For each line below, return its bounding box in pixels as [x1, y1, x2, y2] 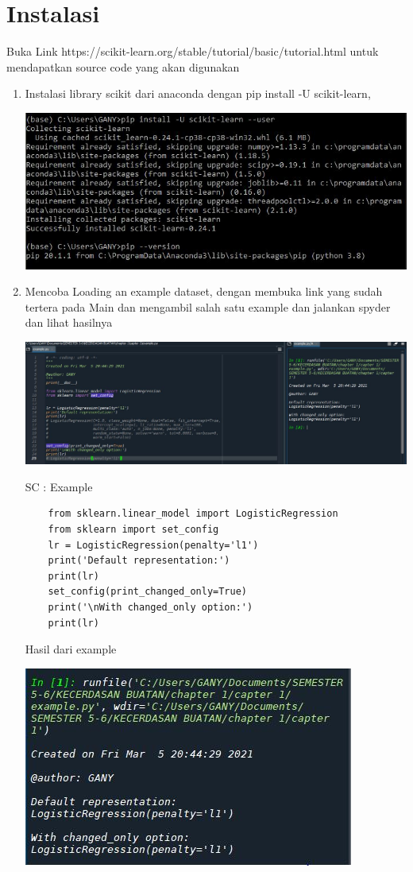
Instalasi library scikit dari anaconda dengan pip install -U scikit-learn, [25, 85, 371, 102]
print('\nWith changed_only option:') [48, 601, 253, 613]
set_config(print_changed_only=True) [48, 586, 247, 598]
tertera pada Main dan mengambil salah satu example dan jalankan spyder [25, 298, 391, 315]
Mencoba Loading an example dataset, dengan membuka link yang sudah [25, 283, 383, 300]
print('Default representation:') [48, 555, 230, 567]
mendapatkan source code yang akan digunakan [6, 58, 240, 75]
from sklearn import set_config [48, 523, 219, 535]
